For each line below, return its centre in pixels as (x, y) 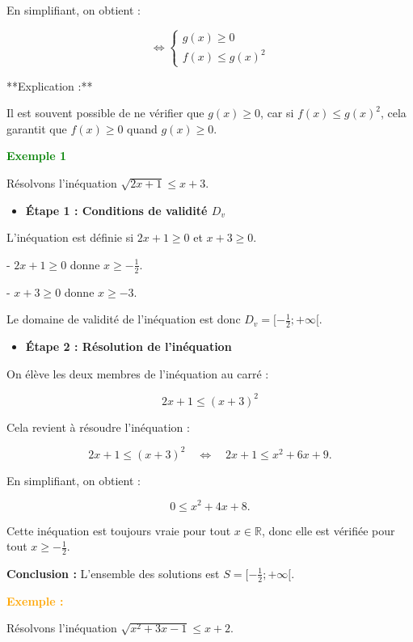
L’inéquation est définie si (70, 237)
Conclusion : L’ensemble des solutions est (113, 573)
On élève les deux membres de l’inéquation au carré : (138, 373)
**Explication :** (50, 85)
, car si (277, 113)
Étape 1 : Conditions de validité (116, 210)
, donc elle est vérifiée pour (328, 530)
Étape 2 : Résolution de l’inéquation (129, 346)
